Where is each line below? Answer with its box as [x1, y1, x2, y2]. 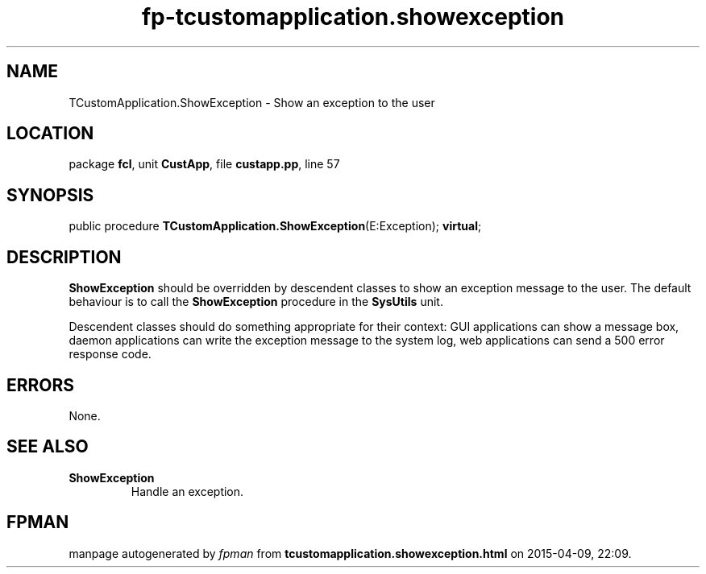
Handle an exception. [131, 484, 244, 498]
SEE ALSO [6, 436, 89, 457]
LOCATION [6, 123, 94, 144]
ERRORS [6, 374, 75, 395]
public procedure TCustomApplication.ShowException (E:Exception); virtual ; [69, 219, 482, 233]
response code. [69, 347, 152, 361]
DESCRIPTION [6, 246, 122, 267]
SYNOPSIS [6, 184, 94, 205]
